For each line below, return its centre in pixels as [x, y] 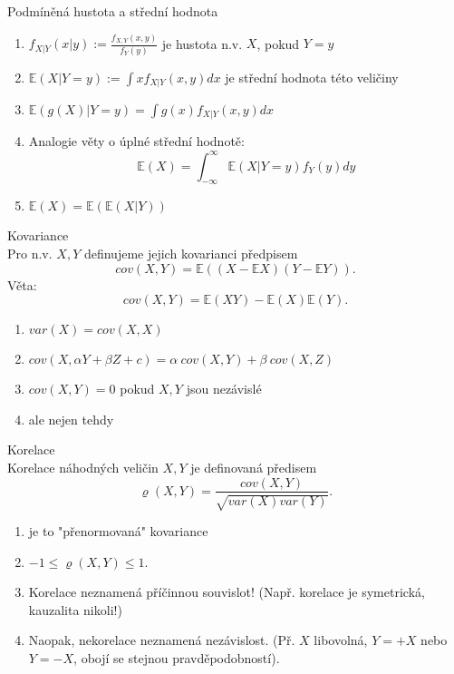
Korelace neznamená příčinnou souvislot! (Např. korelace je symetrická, [227, 592]
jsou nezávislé [224, 389]
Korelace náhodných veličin [83, 467]
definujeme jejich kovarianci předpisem [191, 253]
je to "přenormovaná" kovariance [118, 530]
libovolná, [341, 640]
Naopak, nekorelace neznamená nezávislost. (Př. [162, 640]
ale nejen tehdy [71, 419]
